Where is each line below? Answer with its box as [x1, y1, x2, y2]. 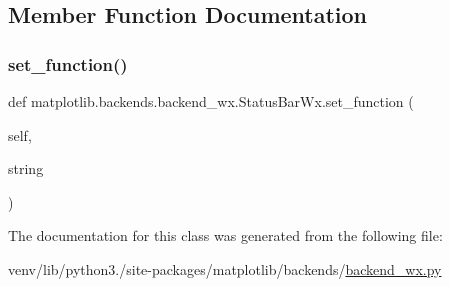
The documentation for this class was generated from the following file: [8, 225, 443, 246]
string [8, 158, 44, 179]
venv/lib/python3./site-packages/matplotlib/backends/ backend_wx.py [8, 258, 442, 279]
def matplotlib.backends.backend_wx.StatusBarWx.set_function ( [8, 91, 414, 111]
